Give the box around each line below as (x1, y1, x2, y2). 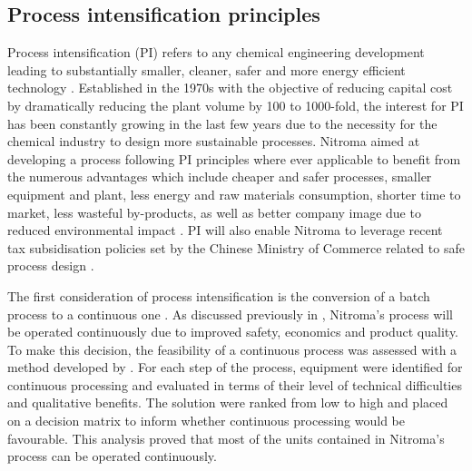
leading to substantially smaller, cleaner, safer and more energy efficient (7, 60, 406, 79)
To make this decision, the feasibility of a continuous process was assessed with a (7, 339, 457, 358)
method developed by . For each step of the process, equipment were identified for (7, 358, 463, 377)
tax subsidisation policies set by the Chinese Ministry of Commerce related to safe (7, 238, 465, 257)
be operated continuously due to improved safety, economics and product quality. (7, 322, 458, 341)
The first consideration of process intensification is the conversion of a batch (7, 286, 430, 305)
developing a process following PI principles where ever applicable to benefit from (7, 149, 461, 168)
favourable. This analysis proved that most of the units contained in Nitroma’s (7, 428, 445, 447)
